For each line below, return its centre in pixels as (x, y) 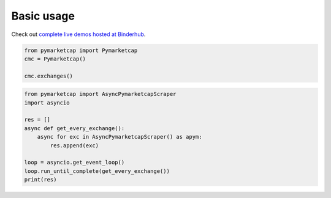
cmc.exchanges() (49, 76)
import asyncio (47, 103)
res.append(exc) (74, 145)
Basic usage (43, 16)
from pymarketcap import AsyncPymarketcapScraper (100, 94)
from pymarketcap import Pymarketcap (81, 50)
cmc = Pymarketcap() (55, 59)
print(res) (40, 180)
